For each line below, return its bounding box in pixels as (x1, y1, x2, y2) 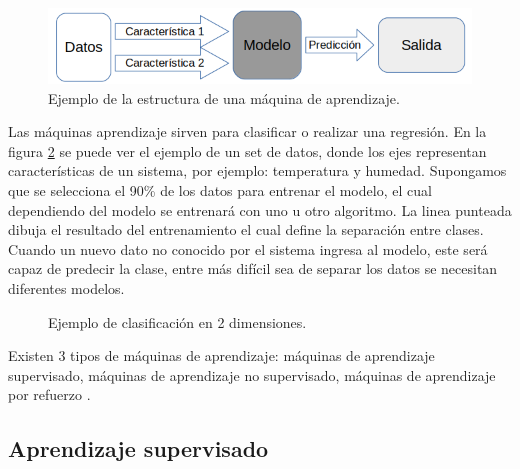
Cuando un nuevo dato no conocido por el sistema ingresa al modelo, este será (8, 238, 488, 259)
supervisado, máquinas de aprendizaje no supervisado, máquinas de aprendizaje (8, 364, 496, 385)
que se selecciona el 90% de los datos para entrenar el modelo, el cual (8, 179, 432, 200)
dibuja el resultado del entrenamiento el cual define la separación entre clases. (8, 219, 484, 240)
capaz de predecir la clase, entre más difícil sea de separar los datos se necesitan (8, 258, 498, 279)
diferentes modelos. (8, 277, 125, 298)
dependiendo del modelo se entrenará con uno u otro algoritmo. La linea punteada (8, 199, 512, 220)
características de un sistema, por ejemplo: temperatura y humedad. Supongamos (8, 160, 507, 181)
